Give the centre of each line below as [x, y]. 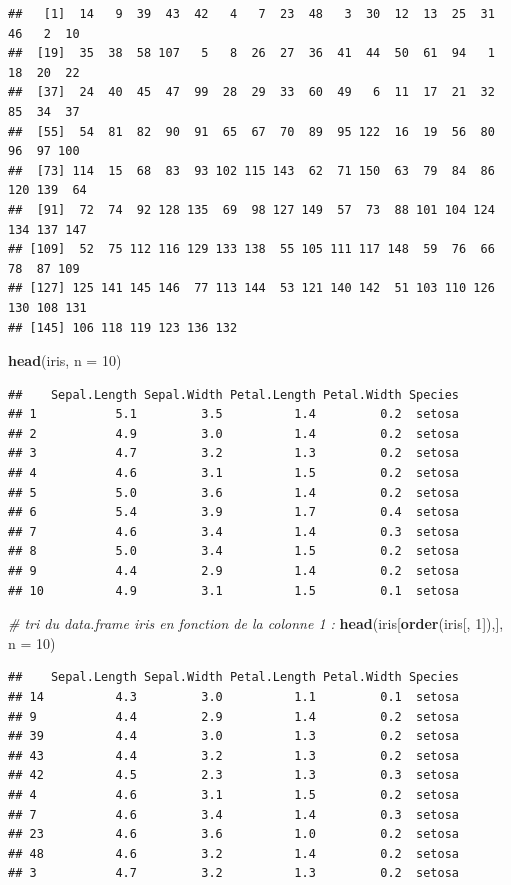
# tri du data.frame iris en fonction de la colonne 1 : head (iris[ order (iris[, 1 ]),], [256, 623]
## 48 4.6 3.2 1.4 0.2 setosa [234, 853]
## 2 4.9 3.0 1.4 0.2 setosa [234, 433]
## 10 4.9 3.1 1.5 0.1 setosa [234, 590]
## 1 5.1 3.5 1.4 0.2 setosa [234, 414]
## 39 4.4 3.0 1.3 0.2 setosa [234, 736]
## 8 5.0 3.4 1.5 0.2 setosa [234, 551]
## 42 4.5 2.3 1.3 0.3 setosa [234, 775]
